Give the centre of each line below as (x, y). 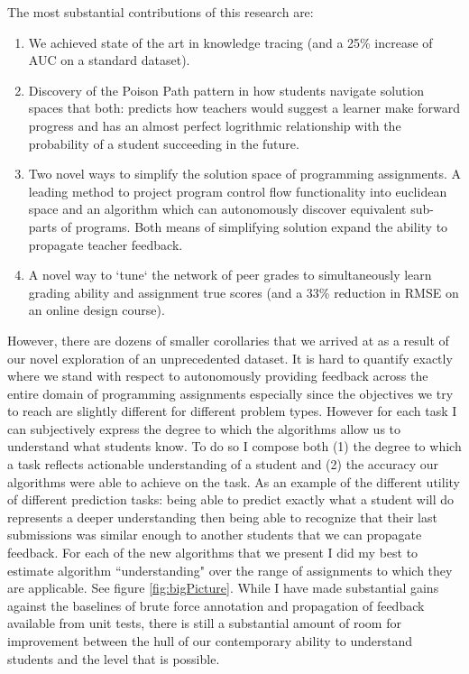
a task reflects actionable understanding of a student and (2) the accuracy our (223, 464)
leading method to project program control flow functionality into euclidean (238, 191)
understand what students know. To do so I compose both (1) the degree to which (234, 446)
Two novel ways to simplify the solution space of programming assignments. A (245, 174)
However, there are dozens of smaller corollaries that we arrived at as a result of (228, 340)
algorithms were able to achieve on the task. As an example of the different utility (234, 481)
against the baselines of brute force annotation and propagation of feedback (216, 605)
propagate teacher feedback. (106, 244)
